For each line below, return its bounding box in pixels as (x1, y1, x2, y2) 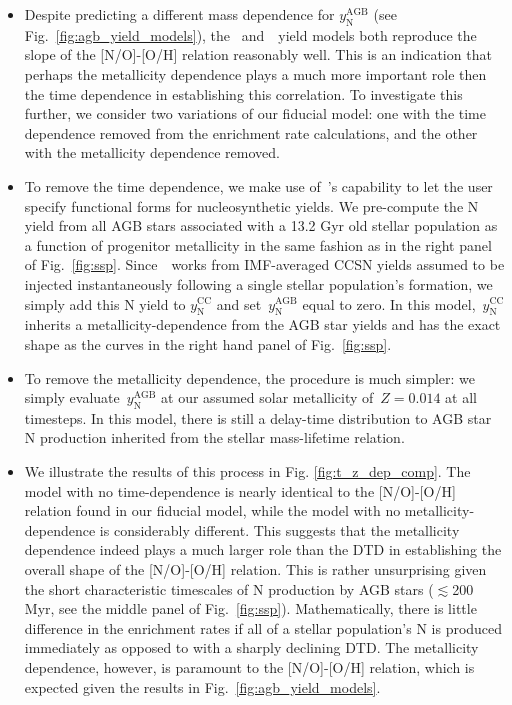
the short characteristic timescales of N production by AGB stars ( (24, 578, 434, 599)
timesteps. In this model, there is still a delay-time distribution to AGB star (24, 407, 492, 428)
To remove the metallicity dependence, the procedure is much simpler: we (24, 367, 475, 388)
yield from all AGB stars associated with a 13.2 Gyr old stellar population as (24, 215, 498, 236)
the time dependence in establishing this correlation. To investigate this (24, 83, 463, 104)
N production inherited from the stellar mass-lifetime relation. (24, 427, 405, 448)
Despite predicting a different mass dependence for (24, 4, 335, 24)
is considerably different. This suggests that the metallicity (99, 519, 460, 540)
